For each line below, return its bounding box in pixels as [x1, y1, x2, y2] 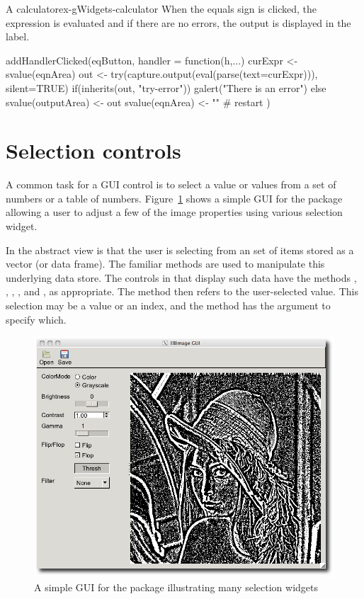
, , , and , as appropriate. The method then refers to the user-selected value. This [6, 284, 358, 299]
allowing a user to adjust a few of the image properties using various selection [6, 205, 343, 219]
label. [6, 29, 30, 44]
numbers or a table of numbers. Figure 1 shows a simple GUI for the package [6, 190, 343, 205]
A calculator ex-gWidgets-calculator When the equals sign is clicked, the [6, 1, 317, 16]
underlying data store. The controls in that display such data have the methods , [6, 270, 357, 285]
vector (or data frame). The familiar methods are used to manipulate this [6, 256, 325, 271]
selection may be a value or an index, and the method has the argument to [6, 298, 331, 313]
